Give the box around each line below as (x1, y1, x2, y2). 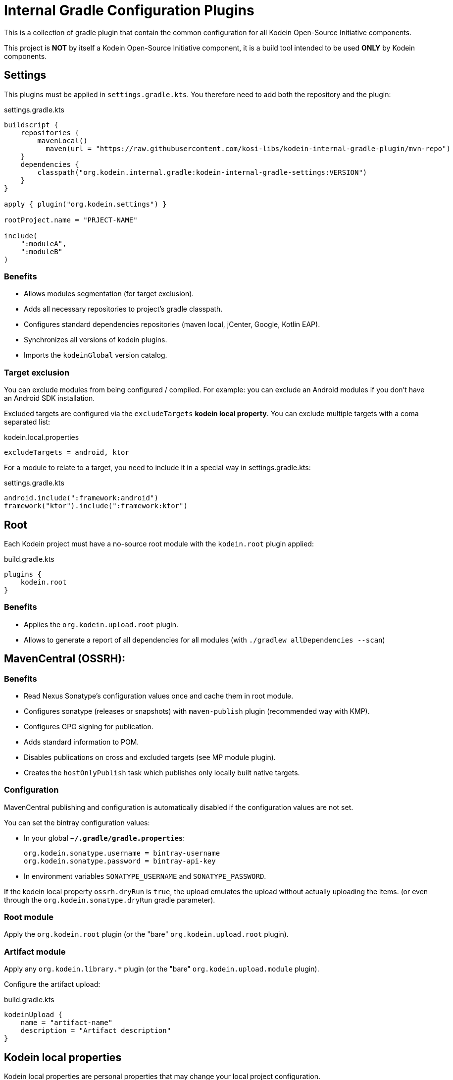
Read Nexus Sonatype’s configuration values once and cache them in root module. (24, 691, 294, 700)
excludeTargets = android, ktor (4, 448, 129, 457)
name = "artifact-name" (20, 1019, 113, 1027)
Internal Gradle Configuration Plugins (4, 2, 254, 19)
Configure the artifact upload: (4, 980, 101, 989)
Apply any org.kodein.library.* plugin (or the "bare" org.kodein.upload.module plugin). (4, 965, 319, 973)
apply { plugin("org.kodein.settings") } (4, 200, 167, 208)
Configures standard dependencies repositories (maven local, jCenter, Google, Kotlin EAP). (24, 320, 320, 329)
